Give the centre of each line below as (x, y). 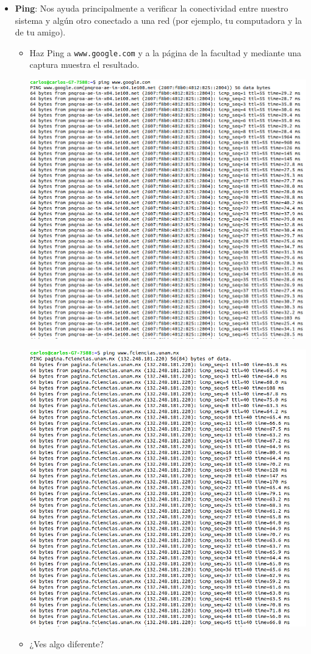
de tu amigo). (40, 32)
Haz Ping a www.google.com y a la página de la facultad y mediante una (165, 52)
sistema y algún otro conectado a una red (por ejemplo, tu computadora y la (158, 20)
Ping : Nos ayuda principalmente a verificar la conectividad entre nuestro (152, 8)
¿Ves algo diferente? (67, 643)
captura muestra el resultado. (84, 64)
